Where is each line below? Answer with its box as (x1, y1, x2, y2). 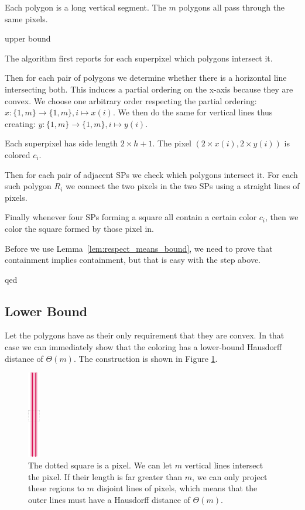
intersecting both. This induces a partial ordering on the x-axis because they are (5, 83, 293, 95)
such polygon (5, 180, 52, 192)
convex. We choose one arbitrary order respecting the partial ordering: (5, 94, 257, 107)
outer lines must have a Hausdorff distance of (28, 493, 190, 505)
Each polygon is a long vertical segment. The (5, 1, 166, 13)
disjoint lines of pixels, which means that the (97, 482, 258, 494)
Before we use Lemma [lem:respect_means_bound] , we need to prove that (5, 242, 273, 254)
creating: (5, 117, 36, 129)
